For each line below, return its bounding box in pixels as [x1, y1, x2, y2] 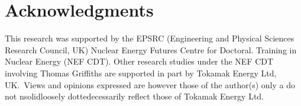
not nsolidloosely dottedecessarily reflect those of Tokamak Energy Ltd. [5, 90, 264, 102]
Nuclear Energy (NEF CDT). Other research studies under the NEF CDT [5, 55, 274, 68]
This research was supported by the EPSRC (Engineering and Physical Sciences [5, 32, 294, 44]
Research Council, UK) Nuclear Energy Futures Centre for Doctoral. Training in [5, 43, 297, 56]
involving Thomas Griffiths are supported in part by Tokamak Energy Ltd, [5, 66, 277, 79]
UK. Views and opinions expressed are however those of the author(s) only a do [5, 78, 295, 91]
